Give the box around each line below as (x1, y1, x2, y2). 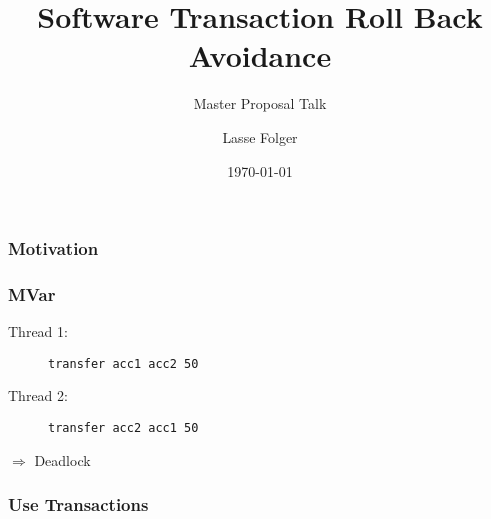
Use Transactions (8, 492, 149, 517)
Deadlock (34, 449, 91, 470)
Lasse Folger (222, 126, 298, 147)
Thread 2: (8, 385, 68, 406)
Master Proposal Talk (193, 93, 327, 114)
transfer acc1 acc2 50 (48, 356, 199, 371)
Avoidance (188, 35, 332, 76)
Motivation (8, 236, 99, 261)
